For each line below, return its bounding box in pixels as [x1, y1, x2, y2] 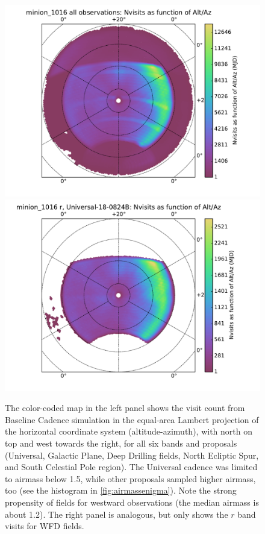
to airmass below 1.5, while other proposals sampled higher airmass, [5, 472, 256, 485]
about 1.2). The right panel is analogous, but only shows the [5, 507, 228, 520]
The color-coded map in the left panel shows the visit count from [5, 401, 245, 414]
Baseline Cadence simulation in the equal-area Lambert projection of [5, 413, 259, 426]
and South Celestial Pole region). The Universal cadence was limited [5, 460, 258, 473]
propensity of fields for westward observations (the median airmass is [5, 495, 259, 508]
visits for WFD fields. [5, 520, 84, 532]
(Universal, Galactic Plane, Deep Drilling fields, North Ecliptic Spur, [5, 448, 259, 461]
